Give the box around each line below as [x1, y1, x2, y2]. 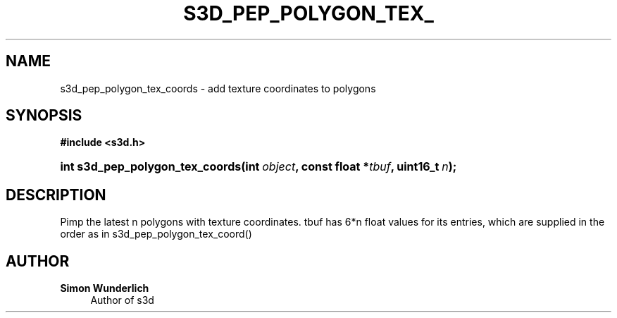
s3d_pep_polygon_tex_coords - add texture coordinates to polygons [60, 82, 376, 94]
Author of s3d [90, 294, 154, 307]
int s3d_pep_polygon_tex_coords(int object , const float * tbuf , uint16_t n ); [60, 159, 457, 174]
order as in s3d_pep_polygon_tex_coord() [60, 228, 252, 240]
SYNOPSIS [6, 106, 82, 125]
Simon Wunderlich [60, 282, 149, 295]
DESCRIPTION [6, 185, 106, 204]
